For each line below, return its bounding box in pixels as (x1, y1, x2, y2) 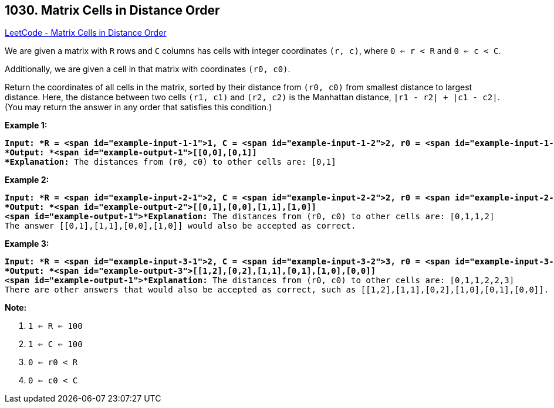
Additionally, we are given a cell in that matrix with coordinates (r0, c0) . (5, 64, 290, 74)
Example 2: (5, 175, 49, 185)
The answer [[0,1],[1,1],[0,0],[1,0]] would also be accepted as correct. (5, 221, 356, 231)
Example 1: (5, 120, 48, 131)
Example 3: (5, 239, 49, 249)
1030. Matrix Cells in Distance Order (5, 3, 220, 18)
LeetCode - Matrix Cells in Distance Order (5, 28, 167, 38)
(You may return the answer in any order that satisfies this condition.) (5, 102, 272, 113)
